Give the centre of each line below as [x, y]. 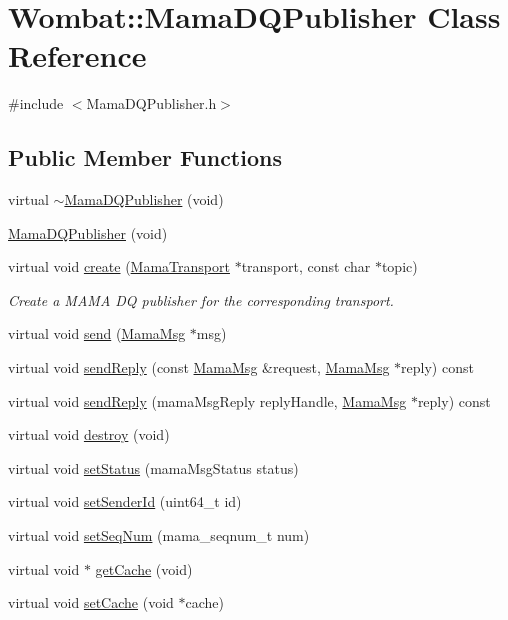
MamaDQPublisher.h [151, 103]
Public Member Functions [145, 157]
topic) [399, 266]
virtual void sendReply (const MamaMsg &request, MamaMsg [199, 367]
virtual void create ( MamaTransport [119, 266]
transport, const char [306, 266]
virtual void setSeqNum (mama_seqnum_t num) [159, 535]
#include [36, 103]
